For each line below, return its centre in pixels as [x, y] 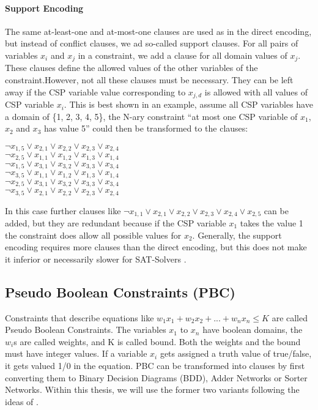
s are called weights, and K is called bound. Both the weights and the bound [157, 341]
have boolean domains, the [253, 330]
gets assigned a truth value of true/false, [236, 353]
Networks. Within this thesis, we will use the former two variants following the [152, 389]
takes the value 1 [272, 223]
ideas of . [22, 401]
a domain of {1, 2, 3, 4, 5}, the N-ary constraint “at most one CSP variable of [151, 116]
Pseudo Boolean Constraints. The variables [86, 330]
